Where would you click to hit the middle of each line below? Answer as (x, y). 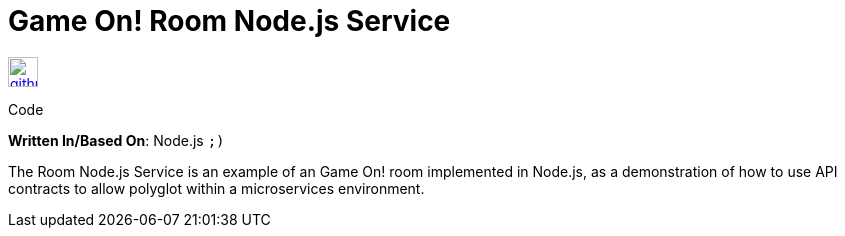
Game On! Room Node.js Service (229, 21)
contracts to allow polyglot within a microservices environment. (216, 188)
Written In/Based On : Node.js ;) (116, 140)
